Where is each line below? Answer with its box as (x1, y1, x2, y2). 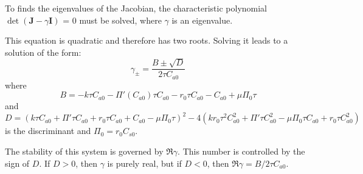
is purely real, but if (107, 156, 182, 169)
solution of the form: (5, 45, 81, 58)
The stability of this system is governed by (5, 144, 164, 157)
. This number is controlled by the (178, 144, 305, 157)
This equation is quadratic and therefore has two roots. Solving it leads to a (5, 34, 288, 47)
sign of (5, 156, 30, 169)
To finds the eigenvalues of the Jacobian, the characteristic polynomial (5, 2, 268, 14)
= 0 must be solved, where (63, 13, 162, 26)
